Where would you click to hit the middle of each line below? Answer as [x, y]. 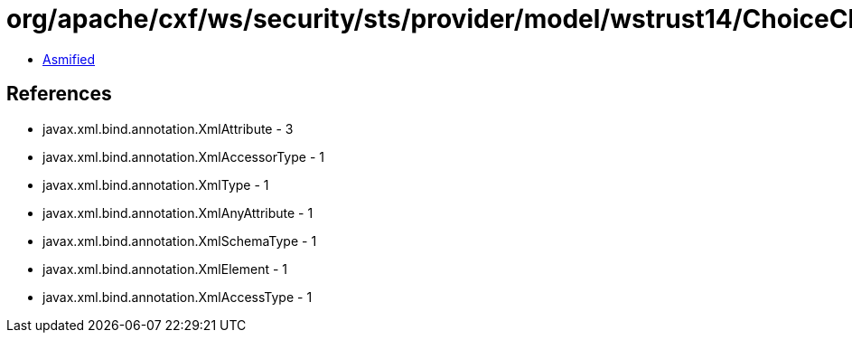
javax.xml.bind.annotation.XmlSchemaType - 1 [180, 241]
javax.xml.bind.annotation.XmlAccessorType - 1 [183, 156]
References [59, 94]
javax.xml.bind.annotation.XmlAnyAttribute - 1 [178, 212]
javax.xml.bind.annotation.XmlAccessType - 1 [178, 297]
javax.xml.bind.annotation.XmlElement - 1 [165, 269]
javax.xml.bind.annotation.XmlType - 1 [156, 184]
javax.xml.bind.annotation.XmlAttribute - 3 [168, 128]
